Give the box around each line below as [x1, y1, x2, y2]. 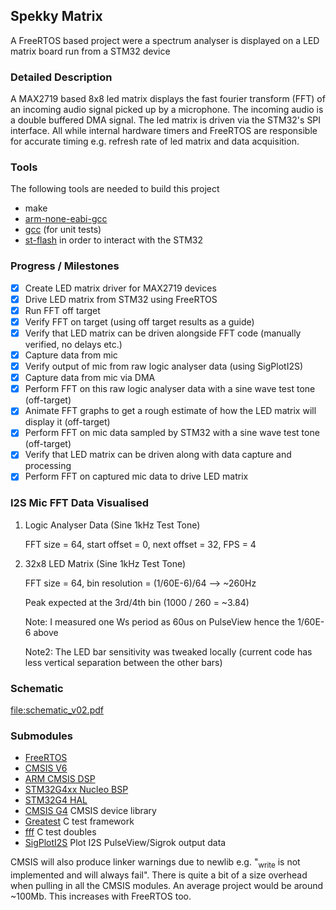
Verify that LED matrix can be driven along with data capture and [24, 449, 292, 461]
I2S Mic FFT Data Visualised [10, 496, 149, 510]
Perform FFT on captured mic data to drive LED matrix [24, 470, 249, 483]
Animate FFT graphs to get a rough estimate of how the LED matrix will [24, 405, 317, 417]
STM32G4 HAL [24, 794, 88, 806]
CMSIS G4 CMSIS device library [24, 805, 157, 817]
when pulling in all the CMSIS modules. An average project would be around [10, 880, 324, 892]
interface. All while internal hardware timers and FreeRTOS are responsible [10, 125, 318, 137]
